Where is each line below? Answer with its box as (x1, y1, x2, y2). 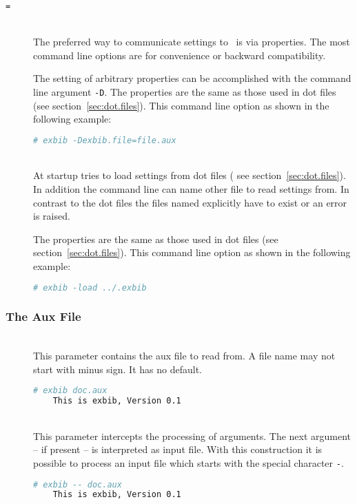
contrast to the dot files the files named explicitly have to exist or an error (33, 195, 347, 209)
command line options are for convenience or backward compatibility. (33, 48, 326, 62)
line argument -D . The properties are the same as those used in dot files (33, 85, 336, 99)
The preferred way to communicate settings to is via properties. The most (33, 34, 350, 49)
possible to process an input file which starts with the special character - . (33, 455, 344, 470)
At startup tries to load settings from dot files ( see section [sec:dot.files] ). (33, 168, 346, 182)
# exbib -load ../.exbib (33, 282, 147, 293)
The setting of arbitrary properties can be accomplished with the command (33, 71, 351, 85)
